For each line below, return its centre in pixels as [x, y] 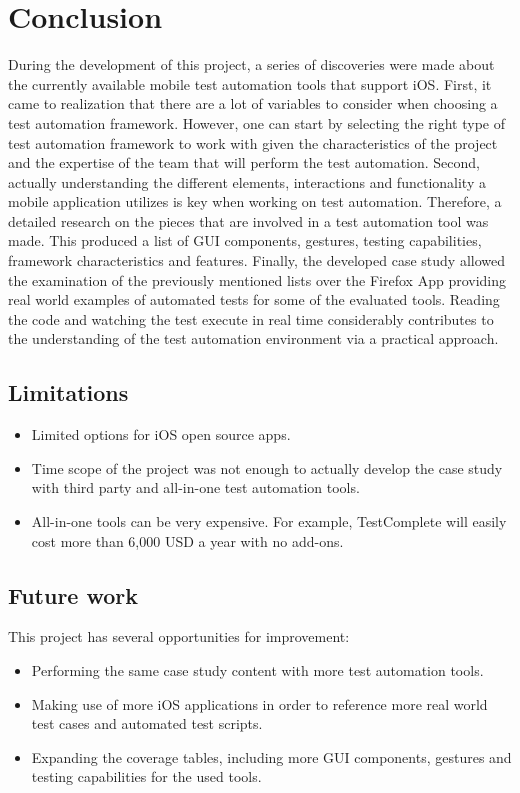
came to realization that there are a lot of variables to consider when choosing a [253, 103]
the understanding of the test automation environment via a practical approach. [253, 338]
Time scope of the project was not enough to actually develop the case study [267, 467]
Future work [73, 594]
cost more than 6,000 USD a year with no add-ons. [187, 540]
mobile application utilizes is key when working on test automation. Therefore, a [255, 201]
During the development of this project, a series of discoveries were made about [251, 64]
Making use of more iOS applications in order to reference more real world [259, 703]
